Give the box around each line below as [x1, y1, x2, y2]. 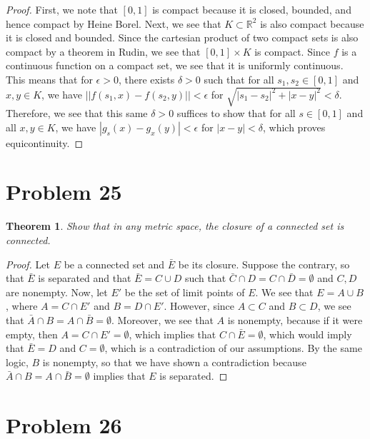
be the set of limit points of [124, 284, 245, 299]
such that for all [204, 71, 274, 86]
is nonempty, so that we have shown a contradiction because [42, 354, 306, 369]
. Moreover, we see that [111, 312, 214, 327]
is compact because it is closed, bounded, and [152, 2, 351, 16]
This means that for [6, 71, 93, 86]
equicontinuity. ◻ [6, 135, 84, 150]
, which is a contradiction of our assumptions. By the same [104, 340, 362, 355]
